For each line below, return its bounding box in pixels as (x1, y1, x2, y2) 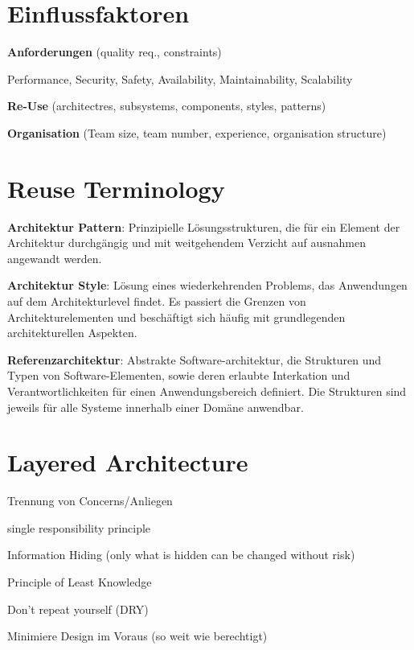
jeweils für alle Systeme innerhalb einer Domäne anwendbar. (7, 398, 304, 415)
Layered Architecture (7, 446, 248, 479)
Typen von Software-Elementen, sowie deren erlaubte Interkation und (7, 367, 350, 384)
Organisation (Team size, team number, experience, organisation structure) (7, 124, 387, 141)
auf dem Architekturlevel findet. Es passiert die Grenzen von (7, 293, 306, 309)
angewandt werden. (7, 249, 102, 266)
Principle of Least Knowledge (7, 574, 152, 590)
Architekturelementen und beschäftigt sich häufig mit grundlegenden (7, 308, 346, 325)
